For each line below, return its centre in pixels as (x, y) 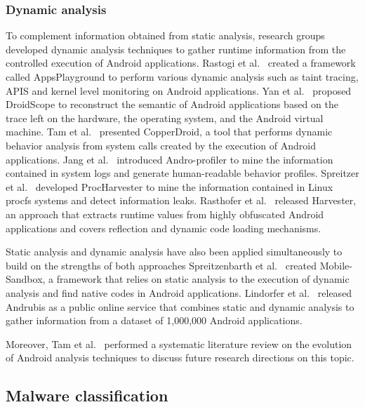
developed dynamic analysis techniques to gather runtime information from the (176, 49)
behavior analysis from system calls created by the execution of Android (161, 145)
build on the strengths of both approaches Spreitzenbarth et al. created (161, 265)
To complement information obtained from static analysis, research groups (165, 35)
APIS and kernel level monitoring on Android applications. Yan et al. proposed (179, 90)
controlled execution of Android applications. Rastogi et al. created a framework (181, 63)
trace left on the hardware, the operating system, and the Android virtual (165, 118)
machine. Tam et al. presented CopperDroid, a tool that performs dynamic (169, 132)
